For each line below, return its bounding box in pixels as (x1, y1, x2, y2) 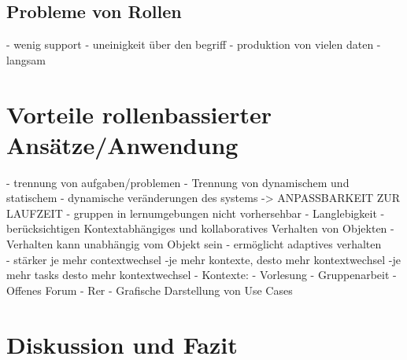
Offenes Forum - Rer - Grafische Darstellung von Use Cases (6, 281, 293, 298)
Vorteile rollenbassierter (6, 97, 272, 130)
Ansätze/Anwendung (6, 128, 239, 160)
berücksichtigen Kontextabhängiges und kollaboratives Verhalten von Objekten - (6, 220, 394, 237)
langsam (6, 51, 46, 68)
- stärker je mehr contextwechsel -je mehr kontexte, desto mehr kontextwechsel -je (6, 251, 401, 267)
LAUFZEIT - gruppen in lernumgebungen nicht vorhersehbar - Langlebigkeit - (6, 204, 385, 221)
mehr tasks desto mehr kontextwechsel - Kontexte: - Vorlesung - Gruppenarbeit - (6, 266, 397, 283)
